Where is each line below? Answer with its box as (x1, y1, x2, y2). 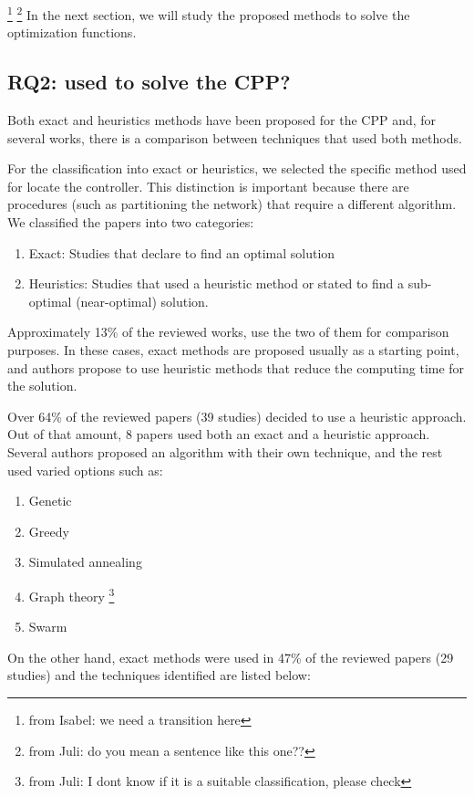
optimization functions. (7, 23, 137, 42)
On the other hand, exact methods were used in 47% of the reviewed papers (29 (7, 647, 454, 666)
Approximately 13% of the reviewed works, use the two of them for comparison (7, 322, 449, 341)
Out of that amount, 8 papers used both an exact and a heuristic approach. (7, 424, 430, 444)
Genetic (28, 491, 72, 510)
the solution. (7, 376, 77, 395)
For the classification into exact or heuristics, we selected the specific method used (7, 159, 467, 178)
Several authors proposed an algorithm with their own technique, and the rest (7, 442, 443, 461)
